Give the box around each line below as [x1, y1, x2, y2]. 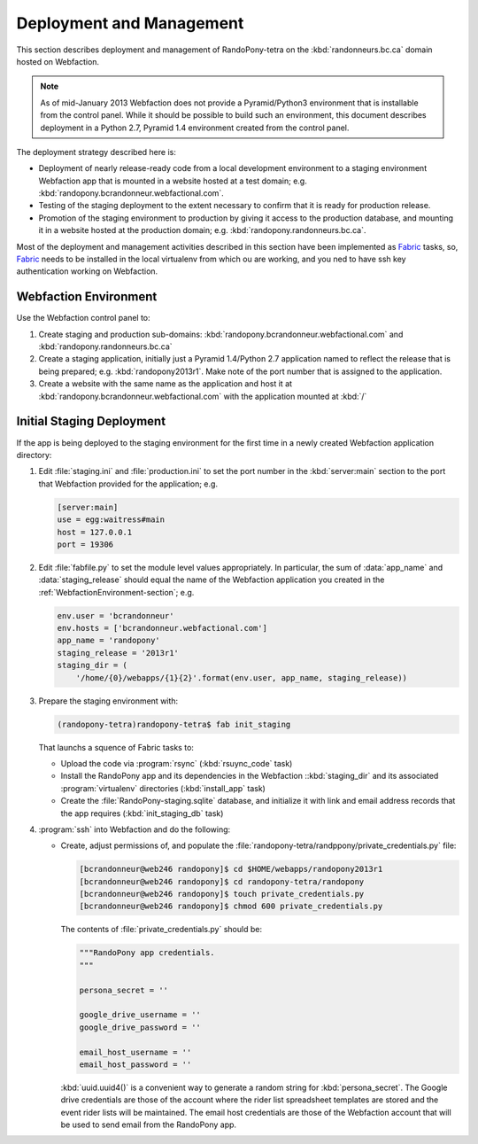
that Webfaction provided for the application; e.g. [38, 479, 219, 489]
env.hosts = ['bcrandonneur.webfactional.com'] [57, 623, 267, 634]
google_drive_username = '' [79, 1010, 201, 1020]
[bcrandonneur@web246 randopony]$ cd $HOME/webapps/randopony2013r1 [79, 864, 383, 875]
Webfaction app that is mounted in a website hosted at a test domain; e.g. [38, 175, 307, 186]
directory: [16, 449, 52, 460]
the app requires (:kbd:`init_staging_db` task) [60, 807, 224, 819]
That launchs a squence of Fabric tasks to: [38, 742, 195, 752]
